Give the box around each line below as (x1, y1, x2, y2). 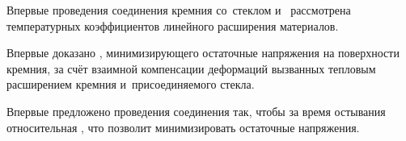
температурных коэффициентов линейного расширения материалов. (6, 17, 339, 34)
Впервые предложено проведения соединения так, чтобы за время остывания (6, 102, 386, 119)
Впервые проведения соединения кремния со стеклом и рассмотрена (6, 2, 351, 18)
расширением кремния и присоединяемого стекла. (6, 76, 255, 93)
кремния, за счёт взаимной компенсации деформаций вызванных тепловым (6, 60, 376, 77)
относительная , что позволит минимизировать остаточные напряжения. (6, 118, 360, 135)
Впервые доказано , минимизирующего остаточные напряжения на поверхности (6, 44, 400, 61)
